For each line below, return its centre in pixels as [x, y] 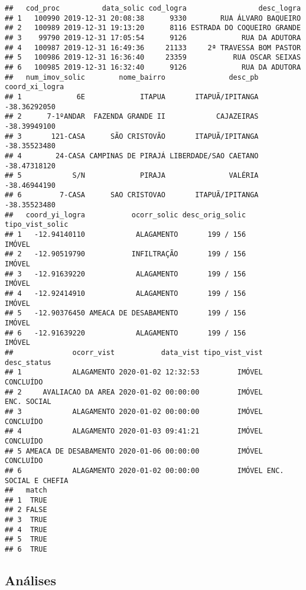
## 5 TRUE [26, 540]
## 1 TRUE [26, 500]
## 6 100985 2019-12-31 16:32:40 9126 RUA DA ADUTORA [153, 67]
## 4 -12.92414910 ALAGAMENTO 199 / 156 [126, 294]
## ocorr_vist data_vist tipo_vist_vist [134, 352]
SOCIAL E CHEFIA [37, 480]
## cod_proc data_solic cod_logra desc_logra [153, 8]
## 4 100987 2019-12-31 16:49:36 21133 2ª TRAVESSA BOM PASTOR [153, 48]
